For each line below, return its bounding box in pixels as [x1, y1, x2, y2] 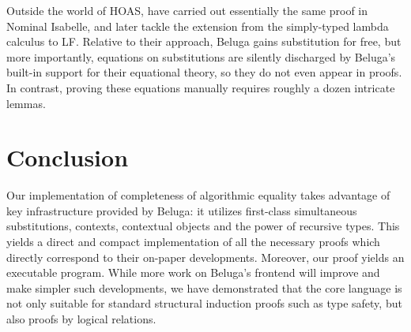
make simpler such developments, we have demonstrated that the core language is [6, 279, 402, 296]
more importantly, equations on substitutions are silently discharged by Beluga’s [6, 48, 396, 65]
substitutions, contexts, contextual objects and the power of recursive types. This [6, 218, 400, 234]
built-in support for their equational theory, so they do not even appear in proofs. [6, 64, 402, 80]
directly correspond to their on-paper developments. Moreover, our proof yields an [6, 248, 405, 265]
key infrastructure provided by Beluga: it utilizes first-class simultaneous [6, 202, 357, 218]
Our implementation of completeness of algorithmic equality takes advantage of [6, 187, 390, 203]
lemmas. [6, 95, 46, 111]
